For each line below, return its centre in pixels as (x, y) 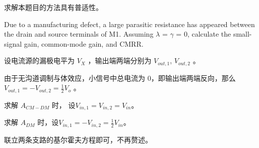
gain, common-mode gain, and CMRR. (84, 43)
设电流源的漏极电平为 (39, 60)
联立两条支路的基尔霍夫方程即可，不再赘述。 (78, 139)
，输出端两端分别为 (120, 60)
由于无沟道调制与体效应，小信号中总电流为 (75, 78)
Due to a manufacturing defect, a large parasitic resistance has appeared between (129, 24)
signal (13, 43)
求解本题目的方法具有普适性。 (53, 7)
